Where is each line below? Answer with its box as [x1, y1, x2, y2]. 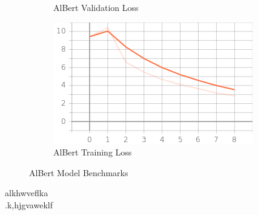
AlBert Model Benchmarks [29, 166, 128, 179]
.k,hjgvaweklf [5, 198, 53, 211]
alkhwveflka [5, 186, 48, 199]
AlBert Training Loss [53, 146, 132, 159]
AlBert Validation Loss [53, 1, 139, 13]
